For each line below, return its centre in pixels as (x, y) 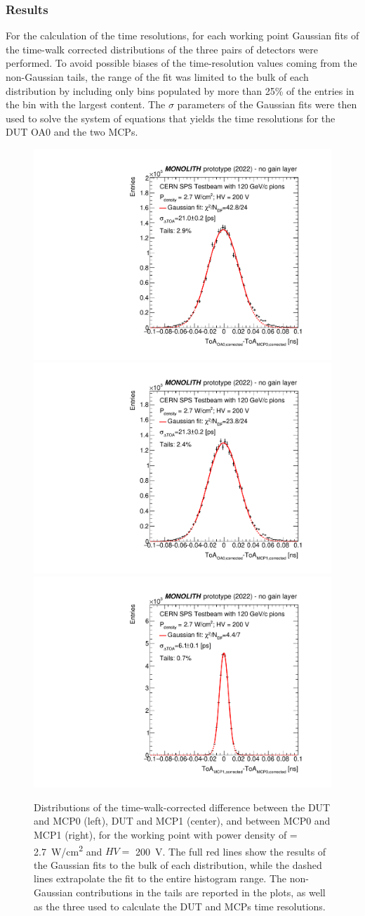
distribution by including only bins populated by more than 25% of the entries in (180, 90)
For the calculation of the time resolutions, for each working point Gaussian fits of (182, 36)
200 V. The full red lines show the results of (231, 851)
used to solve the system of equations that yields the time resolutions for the (171, 118)
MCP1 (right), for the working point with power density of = (166, 834)
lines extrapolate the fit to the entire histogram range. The (160, 878)
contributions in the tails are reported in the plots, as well (201, 892)
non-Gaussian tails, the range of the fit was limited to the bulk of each (157, 77)
